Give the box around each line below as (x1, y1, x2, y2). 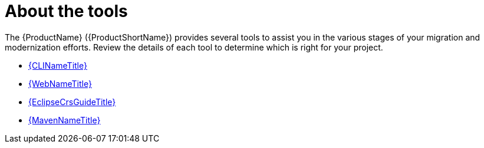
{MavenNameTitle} (28, 115, 101, 125)
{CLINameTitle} (28, 60, 87, 70)
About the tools (5, 1, 128, 21)
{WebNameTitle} (28, 78, 92, 89)
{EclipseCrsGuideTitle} (28, 96, 116, 107)
